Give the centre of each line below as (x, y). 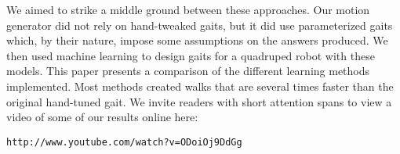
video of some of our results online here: (102, 117)
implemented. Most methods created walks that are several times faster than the (200, 86)
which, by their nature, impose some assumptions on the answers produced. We (197, 40)
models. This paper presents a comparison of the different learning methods (188, 71)
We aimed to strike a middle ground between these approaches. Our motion (188, 9)
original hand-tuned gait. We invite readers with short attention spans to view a (199, 101)
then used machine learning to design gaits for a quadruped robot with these (191, 55)
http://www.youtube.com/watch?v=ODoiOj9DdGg (124, 142)
